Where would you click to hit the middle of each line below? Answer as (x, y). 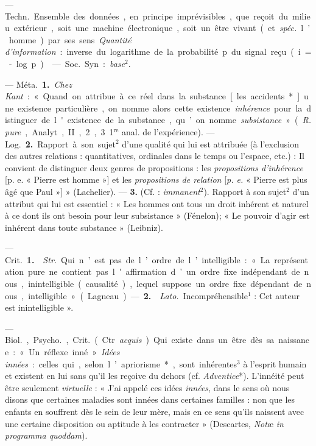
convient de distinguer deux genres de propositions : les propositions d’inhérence (154, 167)
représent (291, 259)
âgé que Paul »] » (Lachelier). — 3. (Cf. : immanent (103, 191)
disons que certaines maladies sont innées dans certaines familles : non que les (150, 399)
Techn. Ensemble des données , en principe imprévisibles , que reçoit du (147, 16)
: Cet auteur (277, 295)
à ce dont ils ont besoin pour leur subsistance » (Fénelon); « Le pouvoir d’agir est (157, 215)
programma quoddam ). (46, 435)
